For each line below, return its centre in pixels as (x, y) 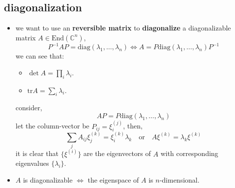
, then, (133, 126)
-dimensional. (179, 179)
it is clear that (37, 153)
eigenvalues (32, 163)
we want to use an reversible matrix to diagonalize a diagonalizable (123, 28)
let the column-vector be (52, 126)
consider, (29, 108)
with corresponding (189, 153)
